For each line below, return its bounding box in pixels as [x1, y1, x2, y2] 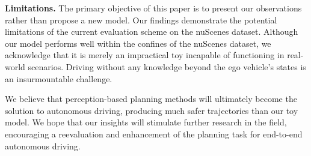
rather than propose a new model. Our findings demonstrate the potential [5, 13, 277, 26]
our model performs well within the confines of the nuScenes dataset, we [5, 37, 271, 49]
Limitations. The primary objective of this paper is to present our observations [5, 2, 302, 14]
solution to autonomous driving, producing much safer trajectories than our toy [5, 104, 298, 116]
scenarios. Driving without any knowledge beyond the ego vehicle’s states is [28, 60, 306, 73]
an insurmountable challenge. [5, 72, 112, 85]
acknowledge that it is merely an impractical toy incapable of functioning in [5, 49, 285, 61]
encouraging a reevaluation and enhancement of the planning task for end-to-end [5, 127, 303, 140]
